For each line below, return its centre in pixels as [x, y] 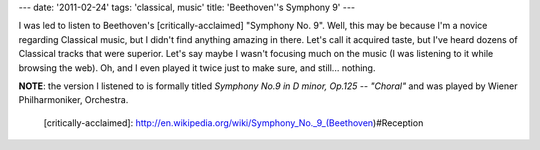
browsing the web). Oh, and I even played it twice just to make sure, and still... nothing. [197, 67]
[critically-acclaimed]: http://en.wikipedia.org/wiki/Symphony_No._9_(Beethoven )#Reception [233, 122]
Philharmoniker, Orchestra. [73, 100]
